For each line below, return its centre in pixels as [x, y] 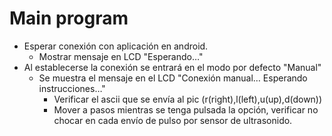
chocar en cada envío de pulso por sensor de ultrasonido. [173, 120]
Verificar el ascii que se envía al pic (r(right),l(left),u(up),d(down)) [188, 99]
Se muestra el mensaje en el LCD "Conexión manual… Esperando [173, 78]
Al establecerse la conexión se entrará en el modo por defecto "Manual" [172, 67]
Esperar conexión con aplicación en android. [116, 46]
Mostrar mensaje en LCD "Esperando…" [121, 56]
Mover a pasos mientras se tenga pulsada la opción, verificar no [186, 109]
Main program [69, 18]
